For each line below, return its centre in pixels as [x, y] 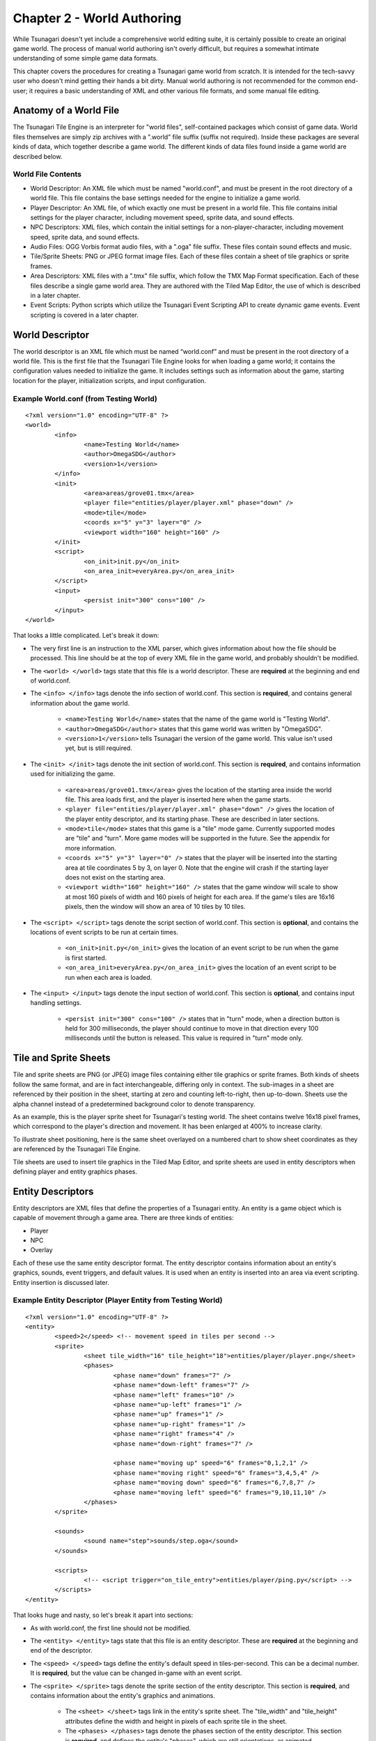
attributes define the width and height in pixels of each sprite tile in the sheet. [176, 1721]
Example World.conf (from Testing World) [85, 398]
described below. [38, 156]
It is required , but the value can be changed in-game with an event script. [136, 1673]
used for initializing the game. [73, 774]
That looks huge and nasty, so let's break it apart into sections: [103, 1615]
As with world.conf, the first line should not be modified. [111, 1628]
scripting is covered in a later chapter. [85, 315]
